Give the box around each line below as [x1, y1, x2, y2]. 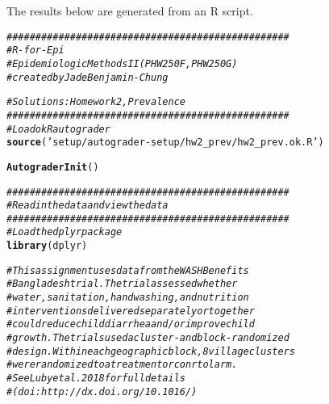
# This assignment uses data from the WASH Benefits [6, 264, 249, 276]
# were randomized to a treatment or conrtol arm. [6, 359, 238, 371]
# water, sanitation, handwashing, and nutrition [6, 292, 249, 304]
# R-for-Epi [6, 44, 65, 57]
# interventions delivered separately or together [6, 305, 255, 317]
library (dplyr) [6, 240, 88, 252]
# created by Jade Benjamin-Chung [6, 71, 169, 83]
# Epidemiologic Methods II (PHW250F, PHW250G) [6, 57, 238, 69]
